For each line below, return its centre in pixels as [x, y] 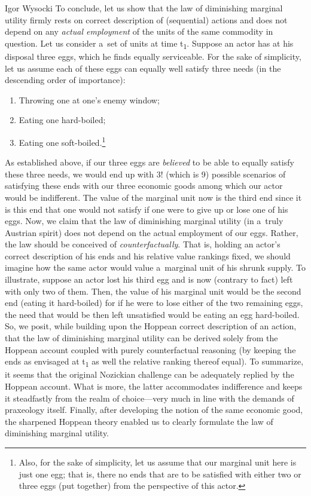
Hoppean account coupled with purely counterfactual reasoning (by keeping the [150, 349]
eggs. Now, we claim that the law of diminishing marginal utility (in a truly [144, 221]
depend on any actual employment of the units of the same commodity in [139, 31]
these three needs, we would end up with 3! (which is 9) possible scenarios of [145, 174]
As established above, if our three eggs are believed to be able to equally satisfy [150, 162]
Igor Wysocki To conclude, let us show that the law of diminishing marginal [144, 8]
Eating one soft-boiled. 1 [62, 141]
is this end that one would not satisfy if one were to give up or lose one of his [147, 209]
